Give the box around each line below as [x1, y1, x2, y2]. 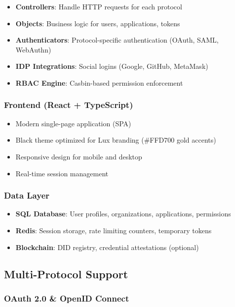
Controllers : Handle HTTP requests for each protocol [15, 1, 182, 11]
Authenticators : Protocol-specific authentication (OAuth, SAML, [15, 35, 219, 45]
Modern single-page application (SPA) [15, 118, 131, 128]
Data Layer [4, 189, 50, 202]
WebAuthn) [15, 44, 51, 54]
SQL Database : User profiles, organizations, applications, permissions [15, 208, 231, 219]
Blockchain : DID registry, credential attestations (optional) [15, 242, 199, 252]
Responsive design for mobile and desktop [15, 151, 142, 161]
